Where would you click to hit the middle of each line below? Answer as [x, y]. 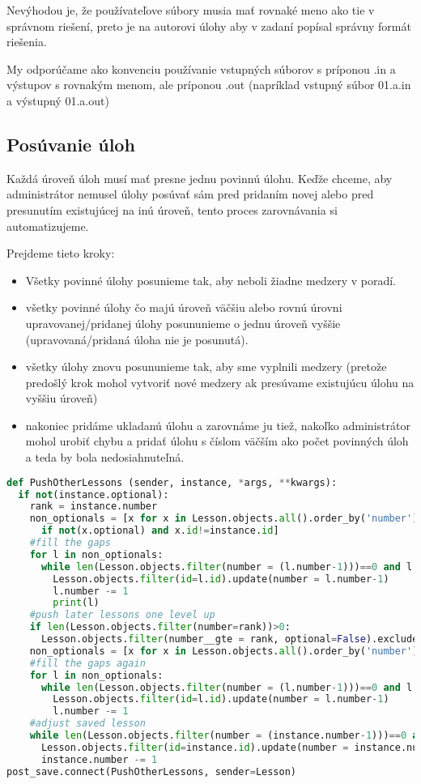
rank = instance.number [94, 507]
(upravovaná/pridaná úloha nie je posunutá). [137, 339]
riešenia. [27, 42]
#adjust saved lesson [87, 724]
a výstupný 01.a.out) [58, 100]
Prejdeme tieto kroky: [61, 253]
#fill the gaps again [87, 663]
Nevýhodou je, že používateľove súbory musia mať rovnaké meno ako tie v [191, 10]
